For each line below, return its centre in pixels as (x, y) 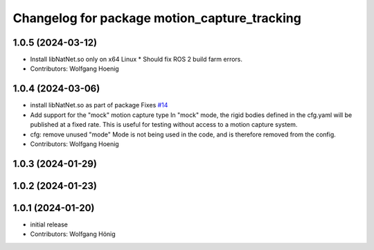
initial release (49, 224)
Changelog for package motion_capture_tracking (157, 18)
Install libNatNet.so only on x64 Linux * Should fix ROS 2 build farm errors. (136, 60)
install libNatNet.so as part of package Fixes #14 (99, 105)
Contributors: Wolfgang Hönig (73, 234)
